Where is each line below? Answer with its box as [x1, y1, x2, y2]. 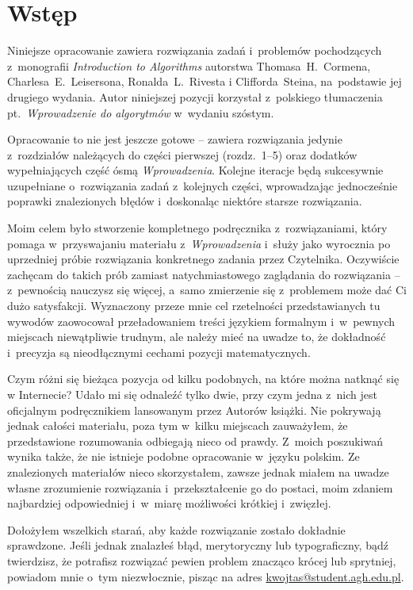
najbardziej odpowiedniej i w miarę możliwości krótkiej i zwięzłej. [7, 495, 331, 511]
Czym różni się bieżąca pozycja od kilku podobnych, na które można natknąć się [7, 370, 400, 387]
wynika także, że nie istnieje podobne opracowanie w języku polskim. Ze [7, 448, 360, 465]
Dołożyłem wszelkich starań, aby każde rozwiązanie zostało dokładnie [7, 521, 346, 538]
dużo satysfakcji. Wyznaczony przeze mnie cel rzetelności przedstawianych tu [7, 297, 380, 314]
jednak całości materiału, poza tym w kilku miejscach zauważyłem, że [7, 417, 348, 434]
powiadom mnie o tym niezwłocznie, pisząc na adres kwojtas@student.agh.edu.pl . [7, 568, 404, 584]
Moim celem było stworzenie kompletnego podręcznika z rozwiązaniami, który [7, 220, 388, 236]
